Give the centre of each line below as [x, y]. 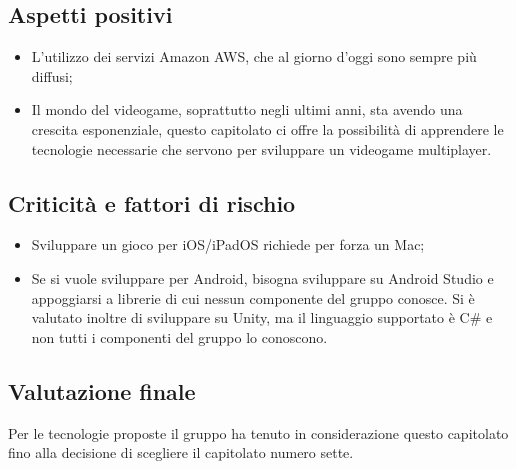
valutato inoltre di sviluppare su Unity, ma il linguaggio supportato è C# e [262, 317]
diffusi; [52, 75]
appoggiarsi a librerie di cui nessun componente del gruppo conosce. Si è [253, 297]
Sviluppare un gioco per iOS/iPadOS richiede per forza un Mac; [228, 244]
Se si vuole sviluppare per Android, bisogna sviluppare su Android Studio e [262, 277]
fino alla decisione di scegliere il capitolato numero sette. [181, 452]
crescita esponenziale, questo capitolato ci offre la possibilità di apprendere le [267, 128]
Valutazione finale [102, 390]
